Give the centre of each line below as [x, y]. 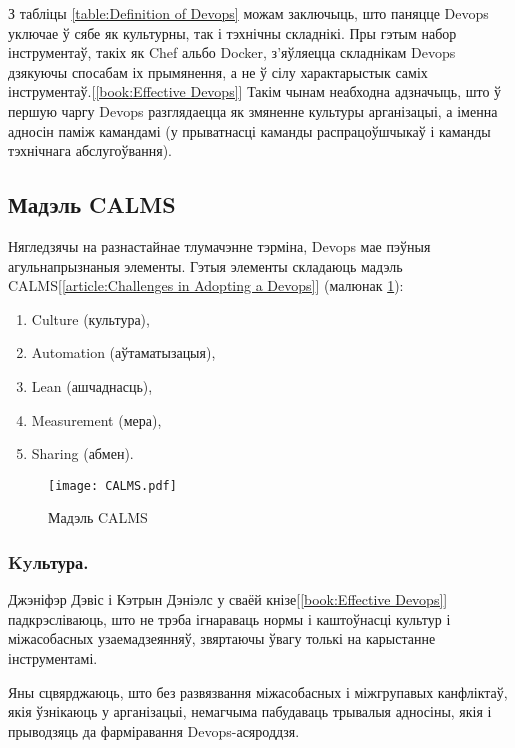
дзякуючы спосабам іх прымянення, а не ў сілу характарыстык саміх [218, 71]
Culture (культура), [90, 318]
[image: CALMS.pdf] [112, 485]
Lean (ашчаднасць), [92, 385]
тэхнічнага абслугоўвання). [90, 150]
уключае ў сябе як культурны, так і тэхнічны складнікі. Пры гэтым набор [232, 32]
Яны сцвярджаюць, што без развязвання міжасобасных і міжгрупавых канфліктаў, [258, 691]
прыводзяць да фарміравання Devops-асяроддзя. [154, 730]
